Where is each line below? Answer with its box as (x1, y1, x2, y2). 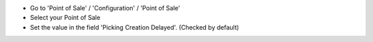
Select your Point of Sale (30, 14, 101, 22)
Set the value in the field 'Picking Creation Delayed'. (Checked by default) (30, 23, 240, 31)
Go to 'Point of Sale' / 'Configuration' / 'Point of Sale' (30, 4, 180, 12)
